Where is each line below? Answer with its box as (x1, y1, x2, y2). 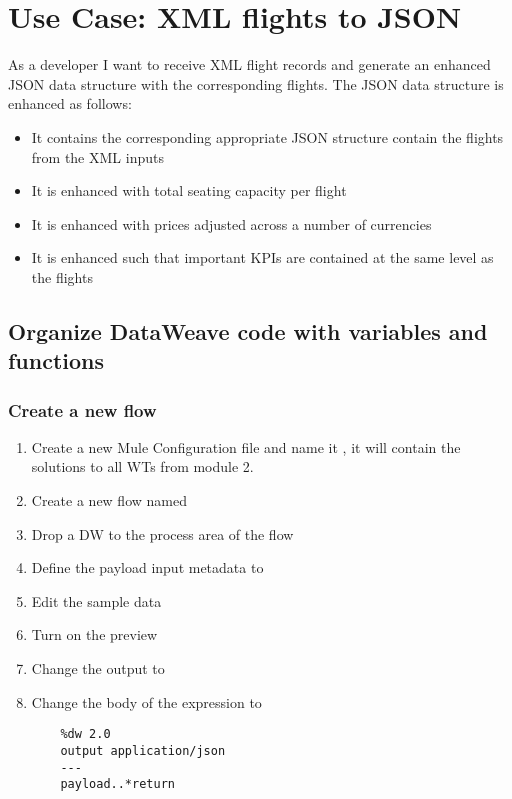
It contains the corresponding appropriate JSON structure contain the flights (31, 126, 504, 147)
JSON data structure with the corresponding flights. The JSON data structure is (8, 73, 504, 94)
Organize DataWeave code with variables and (8, 315, 488, 346)
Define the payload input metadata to (31, 557, 264, 578)
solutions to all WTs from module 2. (31, 456, 254, 477)
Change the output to (31, 658, 165, 679)
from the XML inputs (31, 146, 164, 167)
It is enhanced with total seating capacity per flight (31, 180, 347, 201)
